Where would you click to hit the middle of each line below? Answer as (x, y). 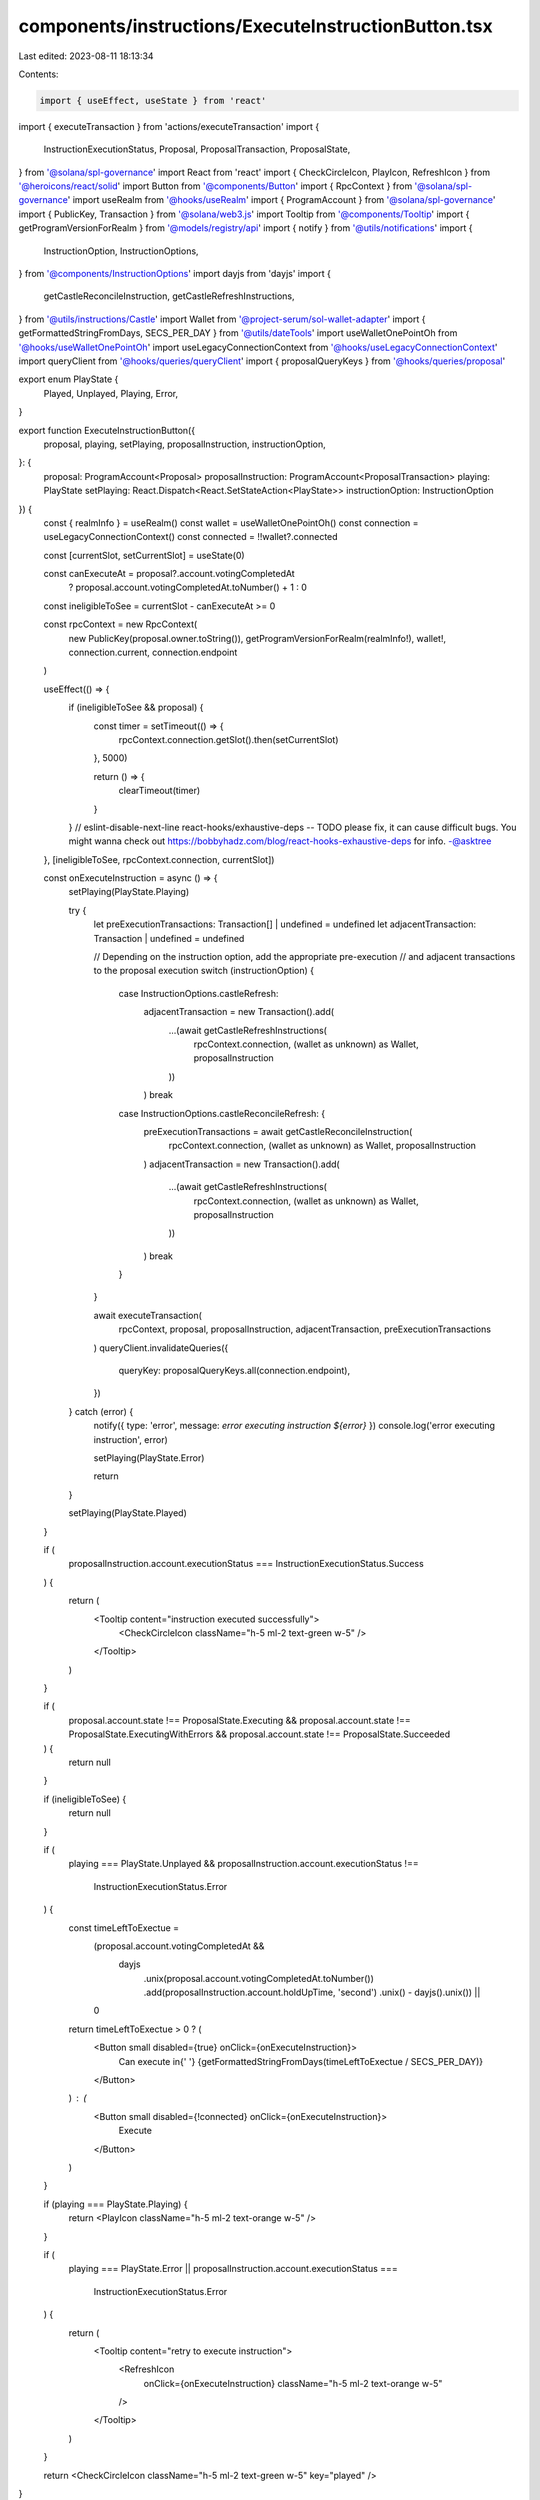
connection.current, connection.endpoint (153, 652)
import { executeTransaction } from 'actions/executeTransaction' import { (169, 126)
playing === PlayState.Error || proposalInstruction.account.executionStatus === (233, 2269)
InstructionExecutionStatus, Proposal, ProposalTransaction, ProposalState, (197, 149)
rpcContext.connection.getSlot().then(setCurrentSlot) (228, 739)
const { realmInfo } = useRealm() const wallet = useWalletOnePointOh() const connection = (231, 522)
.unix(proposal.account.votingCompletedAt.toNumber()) (259, 1978)
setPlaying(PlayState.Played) (127, 1513)
